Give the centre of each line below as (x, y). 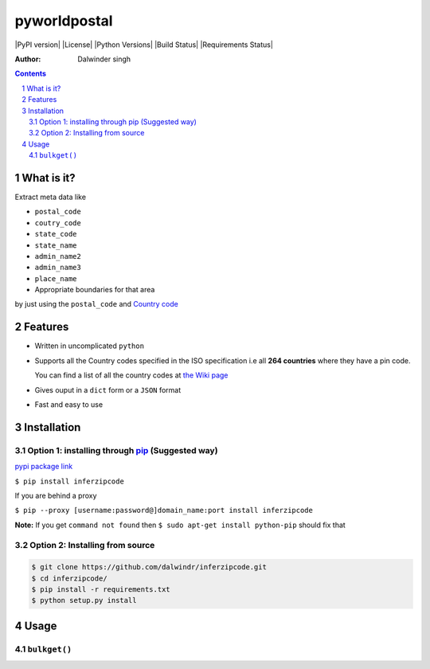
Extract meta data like (51, 197)
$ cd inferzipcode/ (69, 578)
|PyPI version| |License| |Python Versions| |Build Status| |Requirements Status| (144, 45)
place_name (56, 278)
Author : (28, 59)
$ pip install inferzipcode (70, 481)
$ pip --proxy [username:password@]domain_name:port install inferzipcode (164, 511)
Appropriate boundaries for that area (95, 290)
